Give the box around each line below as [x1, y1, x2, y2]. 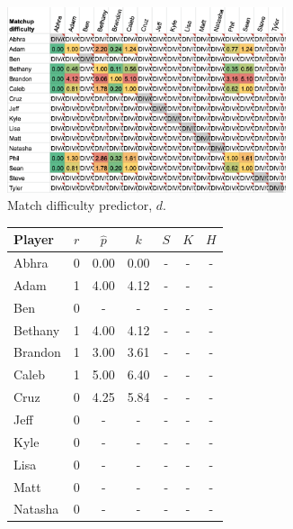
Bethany [13, 320, 60, 339]
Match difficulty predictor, [7, 196, 153, 214]
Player [13, 230, 54, 249]
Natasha [13, 499, 59, 518]
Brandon [13, 342, 61, 361]
